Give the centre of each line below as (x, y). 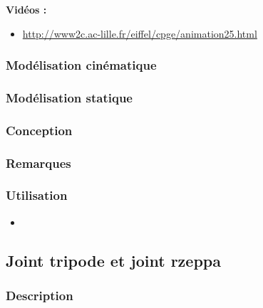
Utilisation (37, 195)
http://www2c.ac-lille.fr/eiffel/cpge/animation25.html (140, 33)
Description (40, 296)
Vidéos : (26, 9)
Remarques (38, 163)
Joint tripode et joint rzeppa (113, 260)
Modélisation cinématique (81, 65)
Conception (39, 130)
